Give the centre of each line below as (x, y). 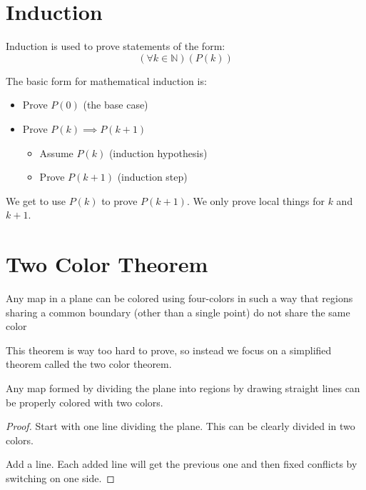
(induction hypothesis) (158, 152)
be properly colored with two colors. (85, 402)
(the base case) (116, 105)
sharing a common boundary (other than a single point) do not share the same (178, 312)
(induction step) (152, 177)
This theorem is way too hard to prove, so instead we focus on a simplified (169, 350)
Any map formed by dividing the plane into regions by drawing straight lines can (183, 387)
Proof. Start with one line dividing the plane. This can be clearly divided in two (181, 426)
